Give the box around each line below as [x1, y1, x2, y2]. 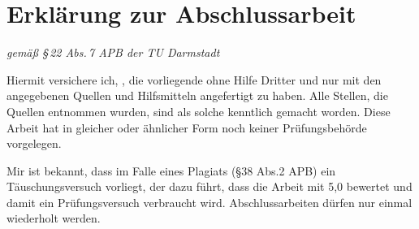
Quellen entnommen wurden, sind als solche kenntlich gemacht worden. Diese [6, 102, 391, 119]
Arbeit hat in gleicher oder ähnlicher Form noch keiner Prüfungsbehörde [6, 119, 367, 136]
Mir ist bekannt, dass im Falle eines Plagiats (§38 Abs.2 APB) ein [6, 162, 336, 179]
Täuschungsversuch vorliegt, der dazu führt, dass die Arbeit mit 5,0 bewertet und [6, 178, 413, 195]
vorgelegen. [6, 135, 62, 152]
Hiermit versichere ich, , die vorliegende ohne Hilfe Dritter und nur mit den [6, 71, 382, 88]
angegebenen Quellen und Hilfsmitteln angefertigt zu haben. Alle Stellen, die [6, 87, 388, 104]
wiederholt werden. [6, 210, 101, 227]
